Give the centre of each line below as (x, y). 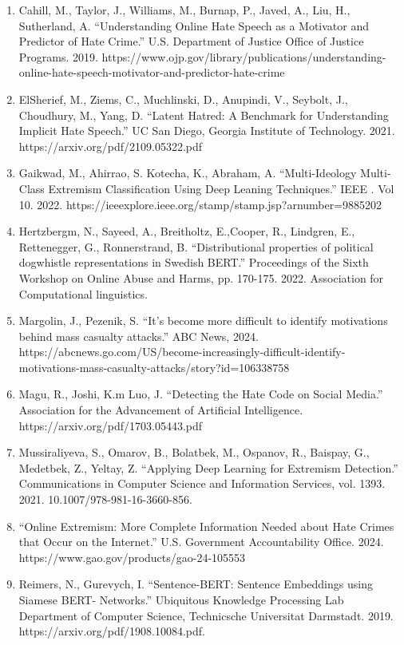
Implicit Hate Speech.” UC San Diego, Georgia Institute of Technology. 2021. (207, 131)
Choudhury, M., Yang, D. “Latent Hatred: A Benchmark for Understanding (204, 115)
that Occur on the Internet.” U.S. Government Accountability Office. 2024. (201, 542)
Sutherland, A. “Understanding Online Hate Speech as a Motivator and (194, 25)
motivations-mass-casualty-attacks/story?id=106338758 (154, 367)
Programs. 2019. (58, 56)
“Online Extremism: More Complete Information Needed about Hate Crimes (206, 526)
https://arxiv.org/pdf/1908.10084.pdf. (112, 631)
